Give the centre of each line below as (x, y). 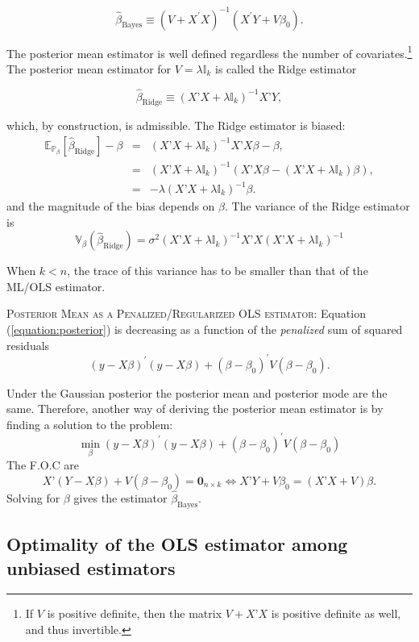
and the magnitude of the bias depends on (111, 206)
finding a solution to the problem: (90, 424)
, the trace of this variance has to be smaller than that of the (218, 271)
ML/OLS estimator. (56, 286)
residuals (28, 345)
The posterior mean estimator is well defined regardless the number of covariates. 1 (209, 52)
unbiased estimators (91, 567)
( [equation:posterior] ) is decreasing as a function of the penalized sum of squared (205, 329)
